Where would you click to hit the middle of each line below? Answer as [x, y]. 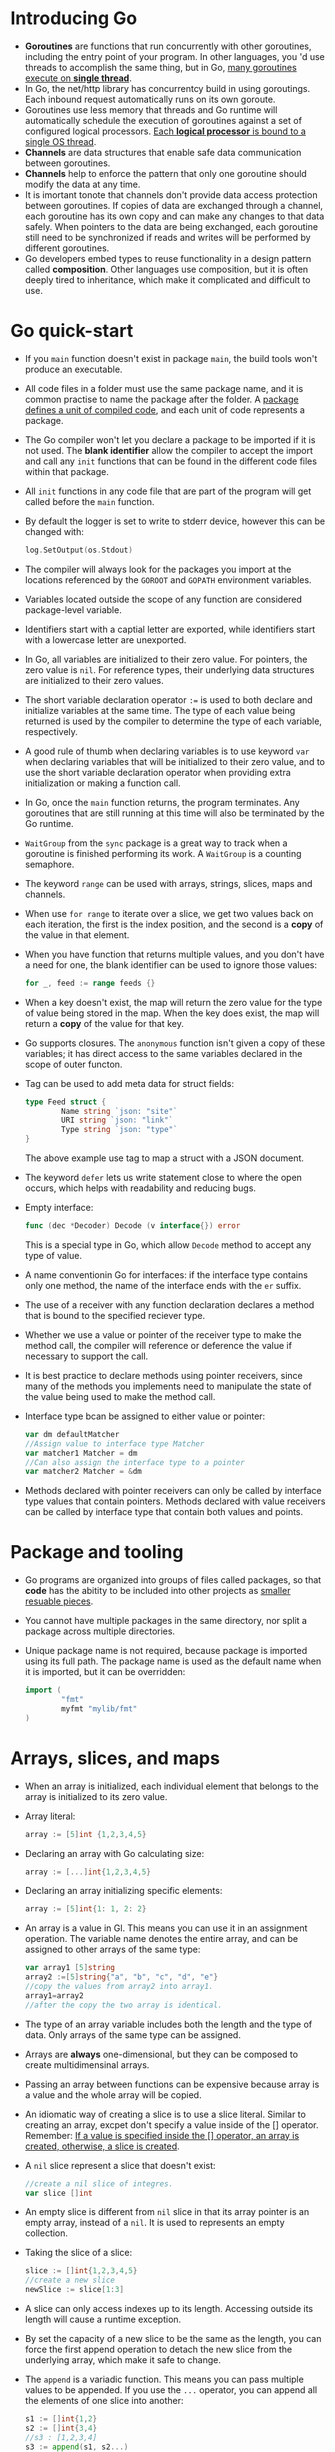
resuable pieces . [59, 1601]
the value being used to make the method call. [120, 1396]
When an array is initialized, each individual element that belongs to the [171, 1786]
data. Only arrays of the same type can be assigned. [133, 2034]
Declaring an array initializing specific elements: [123, 1891]
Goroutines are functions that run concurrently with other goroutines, [168, 46]
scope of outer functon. [73, 1064]
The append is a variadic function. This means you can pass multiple [164, 2379]
